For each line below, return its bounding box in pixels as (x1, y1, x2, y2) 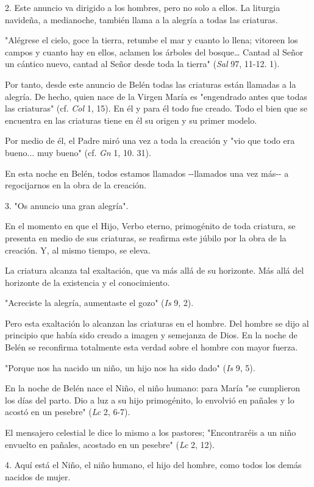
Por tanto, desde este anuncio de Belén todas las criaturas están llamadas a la (5, 77, 296, 90)
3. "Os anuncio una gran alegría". (5, 199, 129, 212)
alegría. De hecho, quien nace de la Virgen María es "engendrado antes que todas (5, 90, 307, 102)
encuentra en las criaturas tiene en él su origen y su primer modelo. (5, 113, 257, 126)
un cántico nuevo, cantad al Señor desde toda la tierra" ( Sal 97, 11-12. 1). (5, 57, 280, 70)
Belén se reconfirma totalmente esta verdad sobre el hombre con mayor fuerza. (5, 341, 298, 354)
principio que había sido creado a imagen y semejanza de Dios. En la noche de (5, 329, 298, 341)
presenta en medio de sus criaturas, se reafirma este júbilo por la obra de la (5, 231, 287, 244)
